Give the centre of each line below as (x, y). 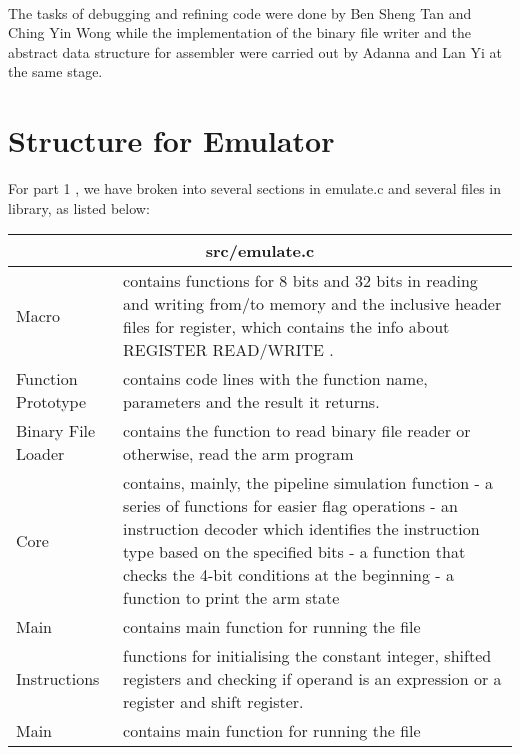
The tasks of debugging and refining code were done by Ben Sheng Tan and (240, 12)
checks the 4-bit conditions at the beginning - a (288, 575)
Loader (40, 454)
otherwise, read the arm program (238, 454)
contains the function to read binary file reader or (297, 431)
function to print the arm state (231, 598)
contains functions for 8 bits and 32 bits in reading (300, 281)
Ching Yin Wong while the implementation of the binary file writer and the (239, 32)
